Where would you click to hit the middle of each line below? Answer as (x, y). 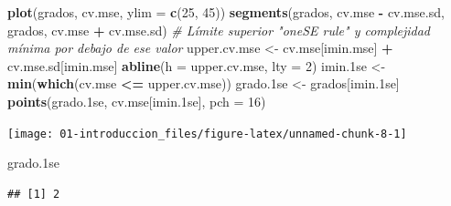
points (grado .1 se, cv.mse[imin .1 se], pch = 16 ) (137, 101)
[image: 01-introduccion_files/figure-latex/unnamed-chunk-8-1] (207, 134)
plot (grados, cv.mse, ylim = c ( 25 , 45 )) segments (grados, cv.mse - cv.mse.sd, (226, 12)
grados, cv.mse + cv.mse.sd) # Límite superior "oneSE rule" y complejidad (219, 30)
